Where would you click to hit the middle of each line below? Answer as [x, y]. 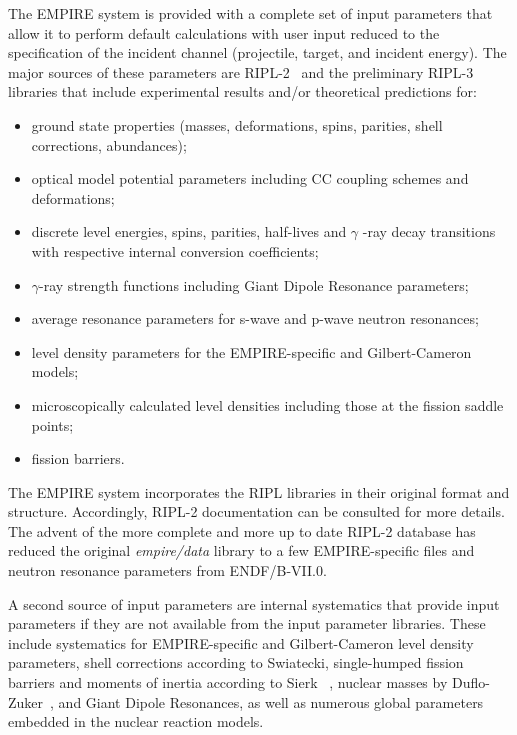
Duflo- [470, 682]
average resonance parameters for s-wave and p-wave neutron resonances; [255, 318]
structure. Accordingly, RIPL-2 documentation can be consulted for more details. [256, 511]
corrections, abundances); [109, 144]
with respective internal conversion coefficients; [175, 250]
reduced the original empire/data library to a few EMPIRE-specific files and [241, 550]
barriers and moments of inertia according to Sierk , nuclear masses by [228, 682]
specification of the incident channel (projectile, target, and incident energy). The [257, 52]
